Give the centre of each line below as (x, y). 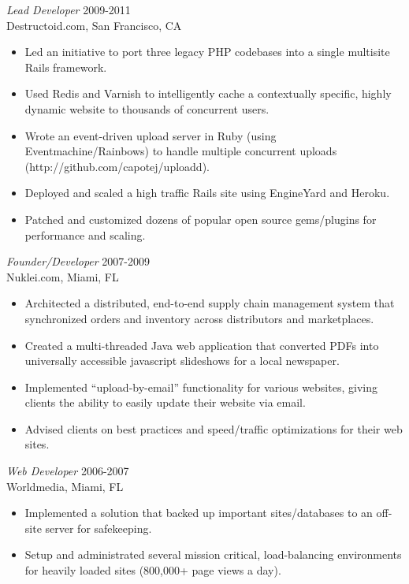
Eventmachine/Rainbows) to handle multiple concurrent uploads (181, 151)
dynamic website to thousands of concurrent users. (147, 108)
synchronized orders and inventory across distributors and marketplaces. (199, 318)
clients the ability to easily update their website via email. (165, 402)
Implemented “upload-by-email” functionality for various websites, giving (201, 387)
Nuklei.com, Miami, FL (63, 276)
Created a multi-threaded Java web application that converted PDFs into (202, 345)
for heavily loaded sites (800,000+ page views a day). (153, 570)
